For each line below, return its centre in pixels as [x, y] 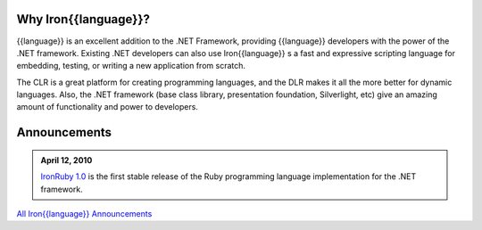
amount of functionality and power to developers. [107, 107]
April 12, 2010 [66, 160]
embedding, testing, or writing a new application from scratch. [131, 66]
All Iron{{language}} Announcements [84, 214]
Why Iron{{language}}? [83, 19]
